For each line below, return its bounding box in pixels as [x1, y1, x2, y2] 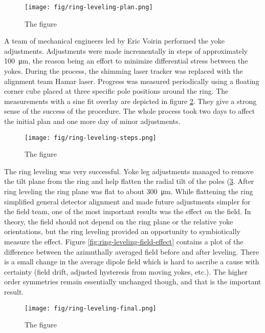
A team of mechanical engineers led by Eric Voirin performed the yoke [4, 35, 225, 46]
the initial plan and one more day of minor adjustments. [4, 116, 181, 126]
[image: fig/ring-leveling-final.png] [25, 304, 157, 312]
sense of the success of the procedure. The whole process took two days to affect [4, 106, 255, 116]
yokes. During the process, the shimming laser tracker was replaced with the [4, 66, 243, 76]
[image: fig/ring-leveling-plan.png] [25, 4, 153, 11]
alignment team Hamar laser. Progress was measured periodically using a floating [4, 75, 259, 86]
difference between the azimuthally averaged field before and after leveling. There [4, 246, 259, 257]
